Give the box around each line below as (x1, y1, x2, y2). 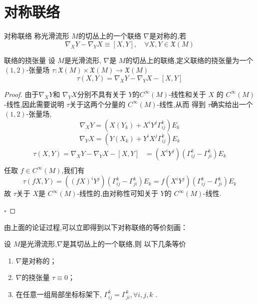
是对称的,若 (149, 30, 187, 41)
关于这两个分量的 (69, 98, 126, 109)
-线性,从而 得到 (157, 98, 206, 109)
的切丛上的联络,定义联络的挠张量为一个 (125, 54, 254, 65)
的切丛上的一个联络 (78, 30, 141, 41)
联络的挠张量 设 (4, 54, 55, 65)
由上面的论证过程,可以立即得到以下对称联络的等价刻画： (4, 221, 188, 232)
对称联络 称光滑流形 (4, 30, 69, 41)
